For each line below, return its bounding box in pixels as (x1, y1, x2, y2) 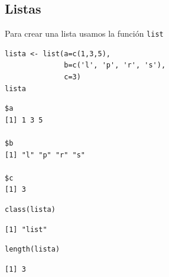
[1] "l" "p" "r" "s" (5, 150, 86, 159)
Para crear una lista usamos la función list (5, 27, 164, 40)
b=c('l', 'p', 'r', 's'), (64, 61, 166, 70)
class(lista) (5, 205, 56, 214)
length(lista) (5, 245, 60, 254)
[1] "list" (5, 225, 47, 234)
